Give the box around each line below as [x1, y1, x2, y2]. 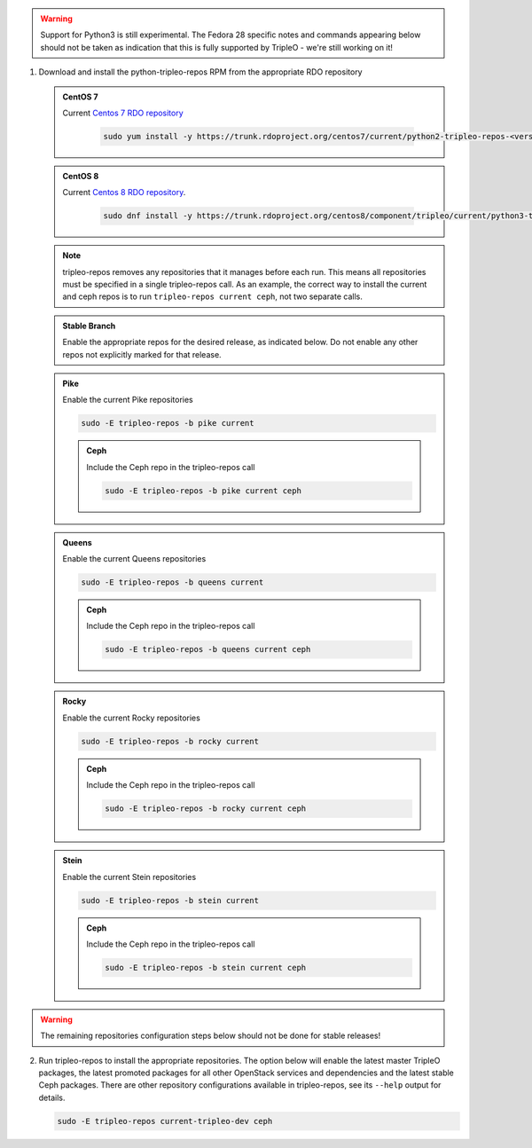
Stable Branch [62, 320, 116, 331]
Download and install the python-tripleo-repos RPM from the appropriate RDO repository [38, 67, 363, 77]
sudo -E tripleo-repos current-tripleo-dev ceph [57, 1116, 273, 1126]
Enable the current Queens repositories [62, 554, 207, 564]
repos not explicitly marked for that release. [62, 349, 222, 359]
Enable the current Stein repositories [62, 871, 197, 882]
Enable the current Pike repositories [62, 395, 194, 405]
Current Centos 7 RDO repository [62, 107, 184, 118]
